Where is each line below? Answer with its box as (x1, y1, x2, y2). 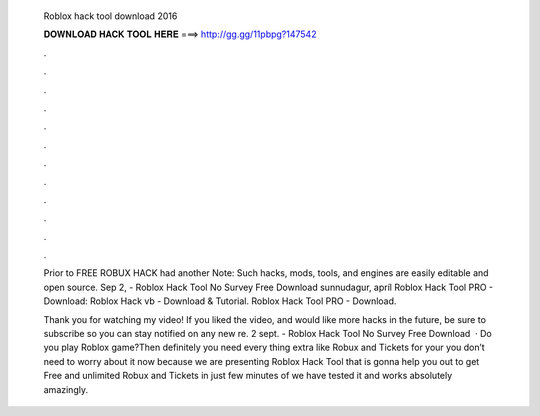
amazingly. (43, 383, 89, 395)
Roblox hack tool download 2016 (43, 10, 178, 22)
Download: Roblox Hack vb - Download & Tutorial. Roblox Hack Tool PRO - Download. (43, 295, 397, 307)
